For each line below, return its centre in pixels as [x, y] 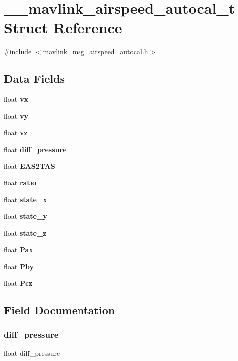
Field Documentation [60, 310]
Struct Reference [63, 28]
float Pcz [18, 283]
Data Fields [35, 78]
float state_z [25, 232]
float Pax [19, 249]
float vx [16, 99]
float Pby [19, 266]
